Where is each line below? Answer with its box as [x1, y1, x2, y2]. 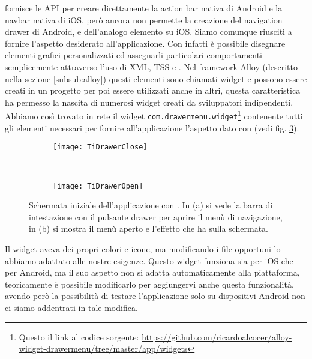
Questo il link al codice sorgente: [19, 330, 139, 343]
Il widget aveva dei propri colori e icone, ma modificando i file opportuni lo [5, 242, 281, 255]
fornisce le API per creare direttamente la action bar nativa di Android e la [5, 2, 283, 14]
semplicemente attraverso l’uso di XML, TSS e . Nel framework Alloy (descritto [5, 60, 298, 73]
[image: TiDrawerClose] [53, 143, 148, 152]
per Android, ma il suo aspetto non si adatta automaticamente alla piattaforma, [5, 266, 300, 279]
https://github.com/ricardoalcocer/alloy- [142, 330, 292, 343]
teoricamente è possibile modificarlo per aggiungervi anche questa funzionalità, [5, 277, 294, 290]
